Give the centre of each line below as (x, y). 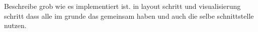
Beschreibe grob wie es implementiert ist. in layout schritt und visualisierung (122, 6)
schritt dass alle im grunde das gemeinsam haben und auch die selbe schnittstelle (129, 16)
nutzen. (15, 25)
